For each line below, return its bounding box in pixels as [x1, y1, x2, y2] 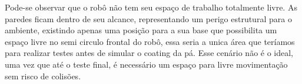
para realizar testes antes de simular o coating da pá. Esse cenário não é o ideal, [5, 47, 294, 59]
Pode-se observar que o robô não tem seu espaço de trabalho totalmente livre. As [5, 1, 297, 13]
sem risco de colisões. [5, 69, 81, 82]
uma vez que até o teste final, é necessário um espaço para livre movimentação [5, 58, 288, 70]
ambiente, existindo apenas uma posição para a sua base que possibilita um [5, 24, 277, 36]
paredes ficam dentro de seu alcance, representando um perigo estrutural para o [5, 12, 292, 24]
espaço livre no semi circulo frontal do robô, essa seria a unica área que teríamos [5, 35, 295, 47]
